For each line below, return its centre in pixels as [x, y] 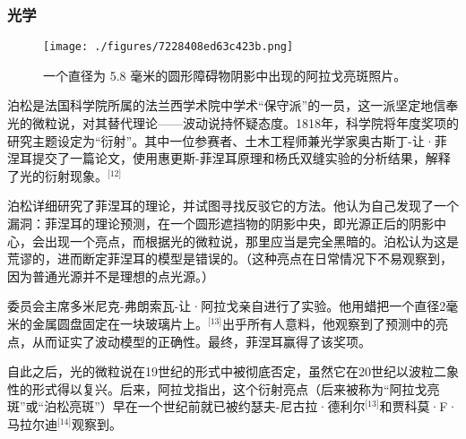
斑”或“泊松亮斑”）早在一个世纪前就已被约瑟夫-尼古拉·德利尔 [186, 406]
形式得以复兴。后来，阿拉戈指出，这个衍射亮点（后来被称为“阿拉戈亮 [236, 388]
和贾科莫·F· [419, 406]
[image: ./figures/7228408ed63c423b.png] [168, 47]
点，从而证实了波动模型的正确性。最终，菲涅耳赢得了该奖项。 [189, 341]
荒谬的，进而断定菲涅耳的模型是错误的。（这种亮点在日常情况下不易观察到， [230, 258]
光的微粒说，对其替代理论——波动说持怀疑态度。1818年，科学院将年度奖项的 [233, 123]
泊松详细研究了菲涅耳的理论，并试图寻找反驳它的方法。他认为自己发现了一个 [233, 206]
